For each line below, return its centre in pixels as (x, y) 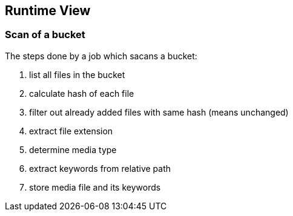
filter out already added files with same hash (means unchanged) (159, 112)
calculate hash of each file (82, 93)
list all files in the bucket (77, 74)
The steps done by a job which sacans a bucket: (101, 56)
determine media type (73, 149)
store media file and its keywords (95, 187)
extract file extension (71, 131)
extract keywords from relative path (100, 168)
